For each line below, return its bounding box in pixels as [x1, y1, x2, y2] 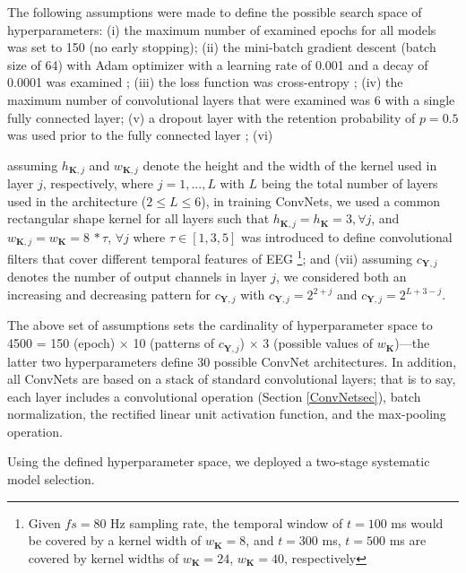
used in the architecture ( [7, 191, 147, 210]
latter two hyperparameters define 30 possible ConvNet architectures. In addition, [7, 352, 457, 370]
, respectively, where [42, 174, 154, 193]
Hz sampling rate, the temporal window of [110, 513, 343, 532]
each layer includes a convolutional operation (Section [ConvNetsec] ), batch [7, 386, 421, 405]
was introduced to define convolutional [240, 227, 453, 246]
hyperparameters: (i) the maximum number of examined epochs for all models [7, 20, 436, 39]
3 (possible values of [263, 334, 373, 352]
